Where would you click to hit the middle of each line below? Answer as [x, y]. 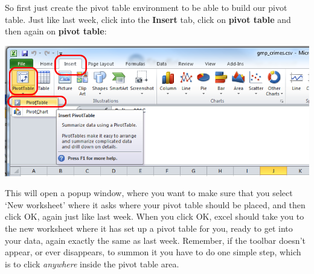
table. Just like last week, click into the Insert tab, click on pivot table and [148, 19]
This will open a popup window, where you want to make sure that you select [149, 193]
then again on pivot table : [56, 31]
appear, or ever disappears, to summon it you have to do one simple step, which [153, 252]
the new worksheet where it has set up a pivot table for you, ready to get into [149, 228]
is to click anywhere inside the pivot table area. [92, 263]
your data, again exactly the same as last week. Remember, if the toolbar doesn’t [155, 240]
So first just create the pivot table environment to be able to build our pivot [146, 7]
